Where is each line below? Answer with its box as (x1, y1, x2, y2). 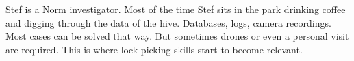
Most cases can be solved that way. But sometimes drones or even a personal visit (5, 29, 349, 43)
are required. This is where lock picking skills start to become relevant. (5, 42, 303, 56)
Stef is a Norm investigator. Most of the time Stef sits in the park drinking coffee (5, 2, 346, 16)
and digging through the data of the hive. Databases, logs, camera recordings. (5, 15, 331, 29)
